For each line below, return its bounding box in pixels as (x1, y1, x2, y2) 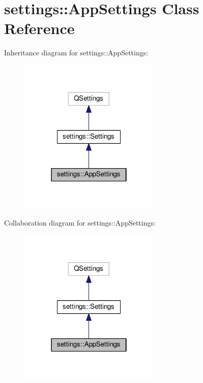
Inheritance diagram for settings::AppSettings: (4, 47, 149, 58)
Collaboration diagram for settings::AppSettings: (4, 217, 156, 228)
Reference (4, 18, 75, 39)
